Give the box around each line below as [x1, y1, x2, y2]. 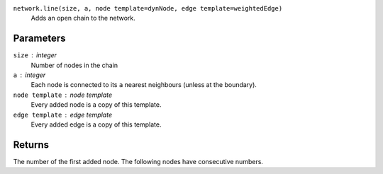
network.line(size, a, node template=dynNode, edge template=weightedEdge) [13, 4, 283, 12]
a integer [13, 71, 46, 79]
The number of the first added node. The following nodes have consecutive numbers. [13, 157, 264, 166]
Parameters [13, 33, 66, 45]
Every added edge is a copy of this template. [30, 120, 162, 129]
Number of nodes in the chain [30, 61, 118, 69]
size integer [13, 51, 57, 59]
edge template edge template [13, 110, 113, 119]
